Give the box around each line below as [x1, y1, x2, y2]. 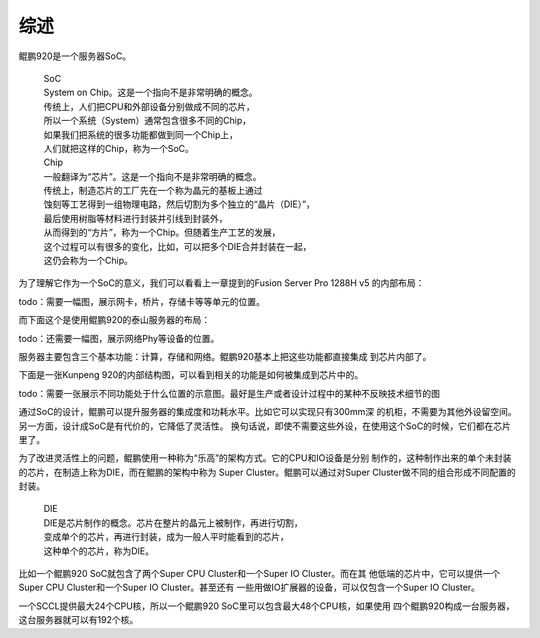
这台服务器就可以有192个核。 [18, 614, 139, 626]
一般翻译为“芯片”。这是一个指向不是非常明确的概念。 [43, 170, 262, 182]
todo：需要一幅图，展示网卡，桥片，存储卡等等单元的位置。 [18, 295, 265, 307]
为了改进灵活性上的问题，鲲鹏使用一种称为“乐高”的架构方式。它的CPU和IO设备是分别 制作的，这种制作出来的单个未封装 [18, 452, 512, 464]
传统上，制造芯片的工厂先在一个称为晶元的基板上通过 [43, 185, 263, 197]
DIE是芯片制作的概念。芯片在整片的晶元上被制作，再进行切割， [43, 516, 304, 529]
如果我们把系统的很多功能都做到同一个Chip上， [43, 128, 239, 140]
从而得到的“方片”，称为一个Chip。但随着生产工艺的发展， [43, 226, 281, 239]
